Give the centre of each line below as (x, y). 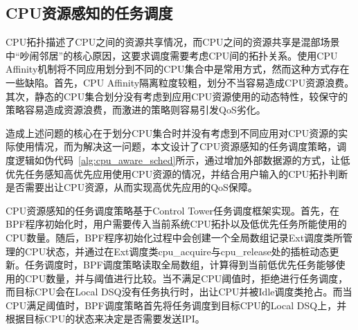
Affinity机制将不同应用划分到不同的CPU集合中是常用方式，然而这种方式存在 (178, 69)
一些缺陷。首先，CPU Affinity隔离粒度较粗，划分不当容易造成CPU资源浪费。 (180, 82)
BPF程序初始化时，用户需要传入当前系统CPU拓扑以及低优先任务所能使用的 (176, 224)
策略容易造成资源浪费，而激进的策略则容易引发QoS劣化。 (136, 110)
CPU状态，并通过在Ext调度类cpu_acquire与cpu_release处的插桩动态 (177, 251)
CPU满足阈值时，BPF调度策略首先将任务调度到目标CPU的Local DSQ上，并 (176, 305)
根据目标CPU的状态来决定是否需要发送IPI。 (105, 319)
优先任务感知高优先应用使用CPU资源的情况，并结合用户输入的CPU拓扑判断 (177, 173)
